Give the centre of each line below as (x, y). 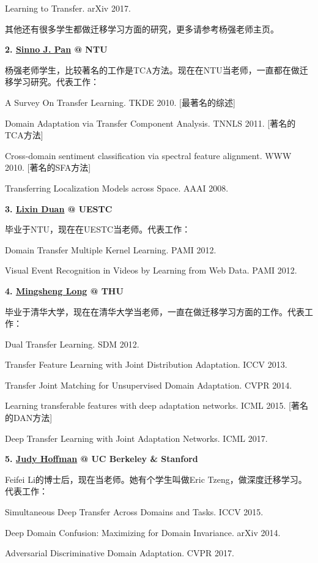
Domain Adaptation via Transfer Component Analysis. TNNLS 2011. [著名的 (150, 123)
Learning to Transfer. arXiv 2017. (68, 8)
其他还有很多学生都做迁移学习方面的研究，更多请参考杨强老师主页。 (142, 28)
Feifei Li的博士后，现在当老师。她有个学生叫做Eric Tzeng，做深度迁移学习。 (156, 479)
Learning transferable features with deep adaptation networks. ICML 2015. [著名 (157, 405)
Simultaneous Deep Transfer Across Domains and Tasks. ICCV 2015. (134, 512)
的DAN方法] (29, 418)
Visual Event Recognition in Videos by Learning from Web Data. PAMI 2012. (151, 270)
